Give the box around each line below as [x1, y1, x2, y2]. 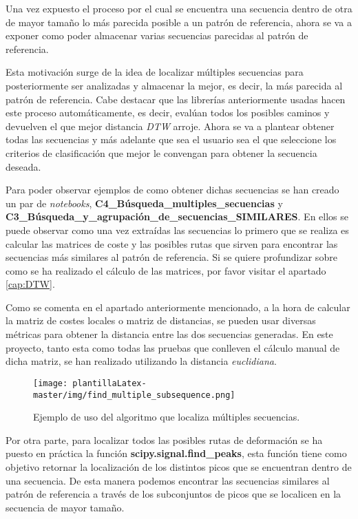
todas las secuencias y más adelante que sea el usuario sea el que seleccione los [6, 132, 337, 147]
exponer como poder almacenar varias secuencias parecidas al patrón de [6, 28, 308, 43]
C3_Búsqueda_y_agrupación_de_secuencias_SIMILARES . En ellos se [6, 209, 349, 224]
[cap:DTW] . [6, 277, 55, 291]
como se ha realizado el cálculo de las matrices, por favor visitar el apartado [6, 263, 326, 277]
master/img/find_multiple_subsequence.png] [33, 390, 235, 400]
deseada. [6, 159, 41, 173]
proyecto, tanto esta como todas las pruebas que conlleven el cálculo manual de [6, 340, 340, 354]
